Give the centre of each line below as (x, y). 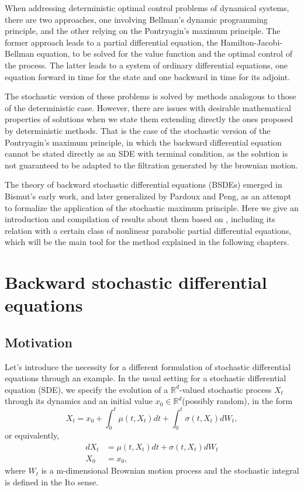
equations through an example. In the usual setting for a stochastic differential (146, 378)
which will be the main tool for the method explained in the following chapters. (147, 242)
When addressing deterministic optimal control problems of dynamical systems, (147, 8)
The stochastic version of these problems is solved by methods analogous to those (151, 96)
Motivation (39, 342)
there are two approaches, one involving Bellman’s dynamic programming (136, 19)
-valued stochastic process (225, 389)
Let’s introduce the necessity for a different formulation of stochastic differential (148, 366)
